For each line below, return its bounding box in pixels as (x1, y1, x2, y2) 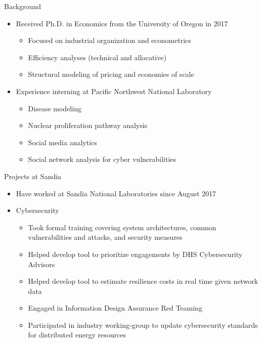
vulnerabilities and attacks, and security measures (28, 232, 183, 242)
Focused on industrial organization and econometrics (28, 35, 191, 46)
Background (4, 1, 41, 11)
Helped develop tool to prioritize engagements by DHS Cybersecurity (28, 248, 243, 259)
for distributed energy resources (28, 329, 126, 340)
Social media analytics (28, 137, 97, 147)
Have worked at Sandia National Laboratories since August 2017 (16, 188, 216, 198)
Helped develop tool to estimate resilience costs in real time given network (28, 276, 258, 286)
